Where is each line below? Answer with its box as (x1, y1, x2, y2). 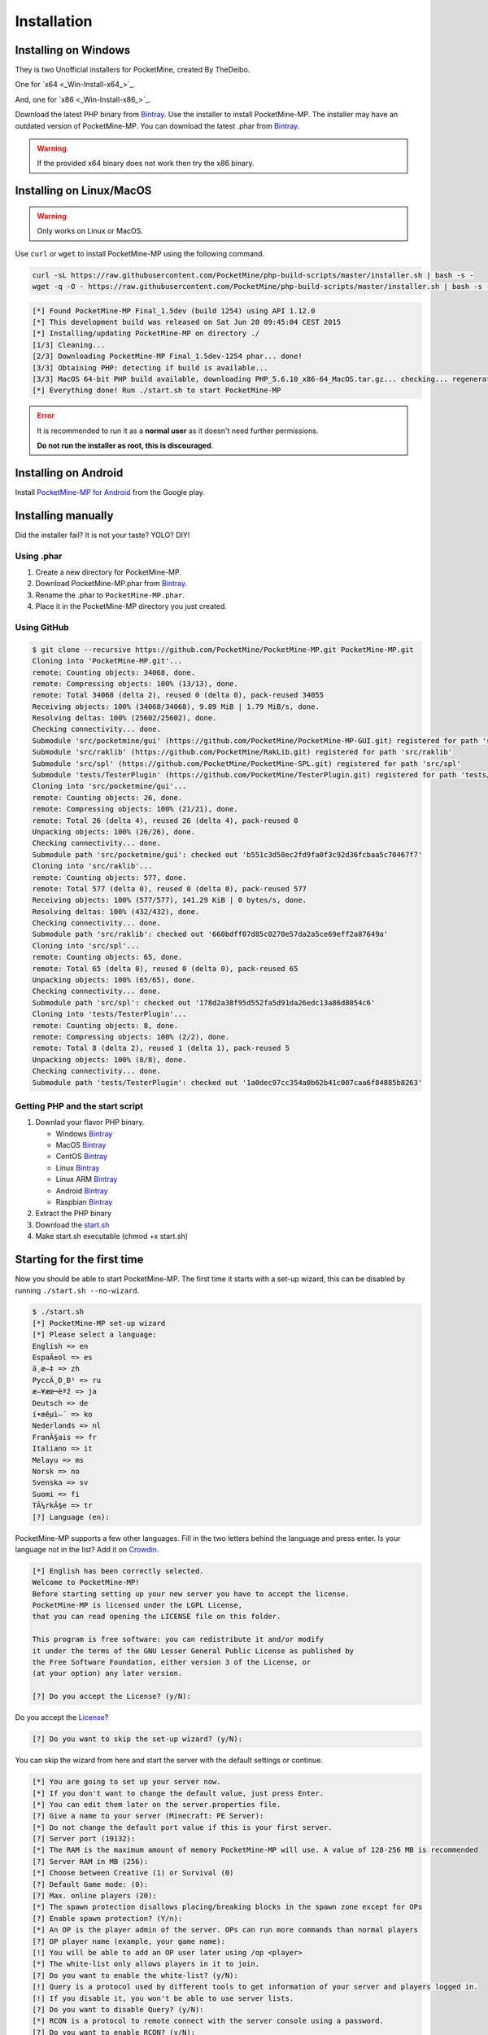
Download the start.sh (35, 1219, 110, 1229)
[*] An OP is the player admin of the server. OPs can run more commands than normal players (32, 1925, 419, 1935)
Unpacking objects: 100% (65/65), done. (32, 975, 195, 985)
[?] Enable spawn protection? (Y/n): (32, 1914, 183, 1923)
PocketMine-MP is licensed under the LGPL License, (32, 1600, 243, 1610)
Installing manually (15, 509, 114, 523)
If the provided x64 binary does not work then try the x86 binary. (37, 159, 255, 168)
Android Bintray (55, 1185, 109, 1196)
